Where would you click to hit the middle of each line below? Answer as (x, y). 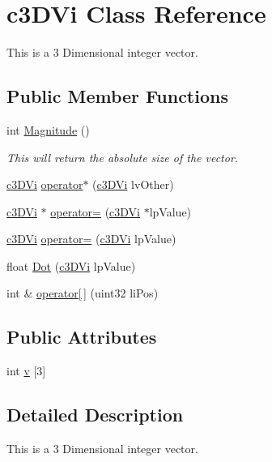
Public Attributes (82, 337)
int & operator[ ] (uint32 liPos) (83, 293)
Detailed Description (95, 415)
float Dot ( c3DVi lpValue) (71, 265)
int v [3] (26, 371)
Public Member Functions (117, 96)
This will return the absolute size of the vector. (123, 157)
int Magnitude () (48, 129)
